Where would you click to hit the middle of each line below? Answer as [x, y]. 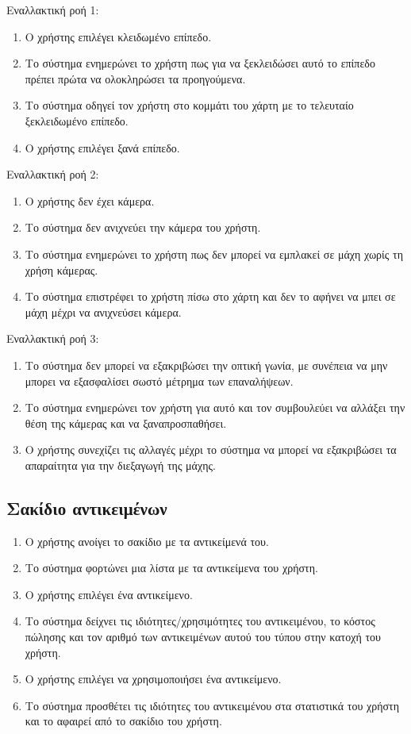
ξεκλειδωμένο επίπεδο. [77, 120]
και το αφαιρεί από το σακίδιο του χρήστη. [123, 721]
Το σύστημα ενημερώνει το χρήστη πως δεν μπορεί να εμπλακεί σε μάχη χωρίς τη [214, 254]
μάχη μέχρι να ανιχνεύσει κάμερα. [103, 311]
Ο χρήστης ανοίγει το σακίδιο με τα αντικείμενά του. [147, 541]
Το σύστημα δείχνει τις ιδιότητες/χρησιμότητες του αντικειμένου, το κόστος [200, 621]
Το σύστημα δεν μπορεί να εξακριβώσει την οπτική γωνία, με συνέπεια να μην [206, 365]
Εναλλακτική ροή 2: [53, 174]
